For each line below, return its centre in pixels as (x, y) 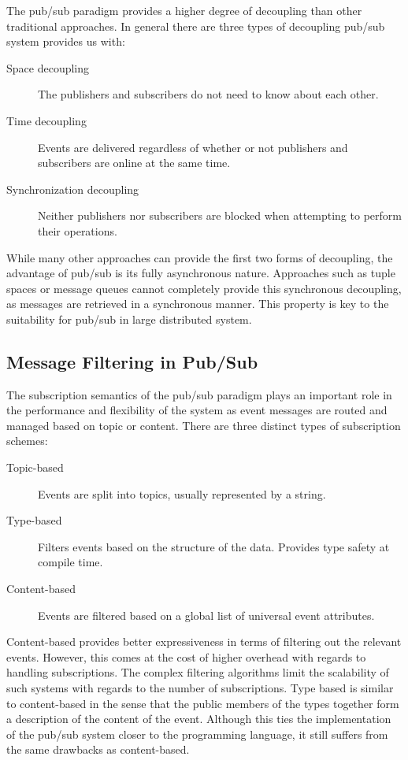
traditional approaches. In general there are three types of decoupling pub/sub (196, 26)
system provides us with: (66, 41)
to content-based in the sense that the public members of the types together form (203, 703)
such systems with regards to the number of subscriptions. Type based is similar (200, 688)
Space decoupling (48, 67)
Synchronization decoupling (73, 189)
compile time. (70, 562)
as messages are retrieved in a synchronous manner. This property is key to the (198, 304)
